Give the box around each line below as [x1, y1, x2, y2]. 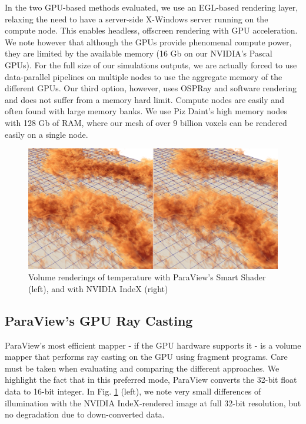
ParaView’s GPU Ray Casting [5, 311, 193, 329]
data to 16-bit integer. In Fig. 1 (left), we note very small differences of [5, 385, 261, 397]
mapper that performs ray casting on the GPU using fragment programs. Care [5, 350, 288, 363]
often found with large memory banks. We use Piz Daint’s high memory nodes [5, 105, 287, 117]
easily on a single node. [5, 128, 88, 140]
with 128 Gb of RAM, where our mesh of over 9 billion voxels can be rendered [5, 116, 287, 128]
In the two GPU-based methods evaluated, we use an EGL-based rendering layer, [5, 1, 298, 13]
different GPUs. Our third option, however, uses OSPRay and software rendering [5, 82, 297, 94]
